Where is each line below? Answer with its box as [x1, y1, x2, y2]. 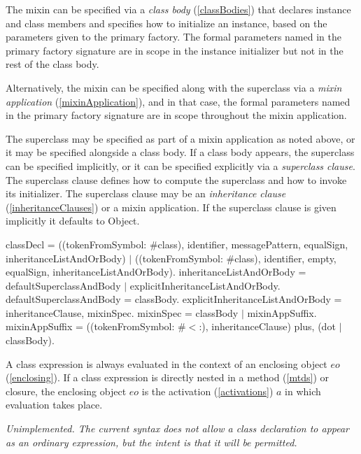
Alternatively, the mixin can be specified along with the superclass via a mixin [6, 80, 342, 94]
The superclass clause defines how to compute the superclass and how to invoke [6, 172, 347, 187]
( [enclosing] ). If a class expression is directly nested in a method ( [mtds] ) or [6, 370, 329, 385]
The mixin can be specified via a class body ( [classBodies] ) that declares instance [6, 2, 351, 16]
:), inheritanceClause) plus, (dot [199, 319, 336, 334]
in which [285, 383, 321, 398]
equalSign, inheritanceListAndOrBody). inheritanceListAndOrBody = [6, 264, 306, 279]
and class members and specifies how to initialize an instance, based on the [6, 15, 327, 30]
